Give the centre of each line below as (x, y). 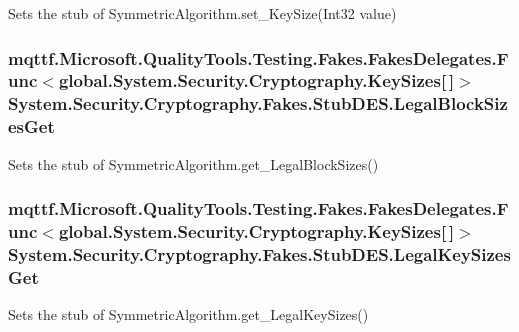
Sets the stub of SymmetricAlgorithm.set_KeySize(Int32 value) (202, 13)
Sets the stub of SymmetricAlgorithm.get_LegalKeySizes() (188, 314)
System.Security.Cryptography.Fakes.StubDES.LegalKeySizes (259, 253)
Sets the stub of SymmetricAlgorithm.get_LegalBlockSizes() (193, 163)
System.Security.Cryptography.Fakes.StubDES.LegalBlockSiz (258, 103)
